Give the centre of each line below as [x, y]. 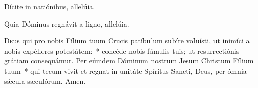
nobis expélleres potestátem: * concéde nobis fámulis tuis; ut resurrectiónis [122, 50]
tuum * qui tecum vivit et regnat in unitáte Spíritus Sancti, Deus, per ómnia [125, 70]
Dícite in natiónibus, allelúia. [50, 6]
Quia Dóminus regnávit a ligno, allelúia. [67, 23]
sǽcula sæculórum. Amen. [45, 81]
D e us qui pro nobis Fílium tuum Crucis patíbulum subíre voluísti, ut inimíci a [127, 41]
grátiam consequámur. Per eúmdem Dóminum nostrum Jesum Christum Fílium [129, 61]
